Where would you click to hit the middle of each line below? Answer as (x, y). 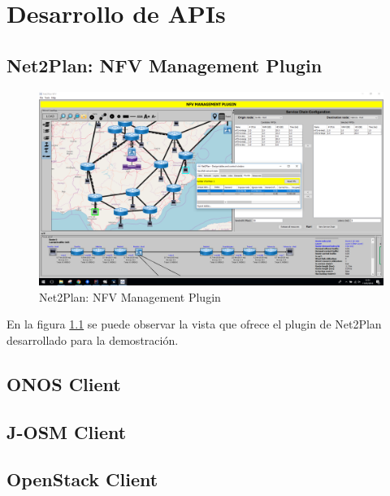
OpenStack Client (82, 479)
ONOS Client (64, 383)
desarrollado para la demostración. (93, 339)
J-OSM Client (67, 431)
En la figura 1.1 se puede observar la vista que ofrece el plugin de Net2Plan (194, 324)
